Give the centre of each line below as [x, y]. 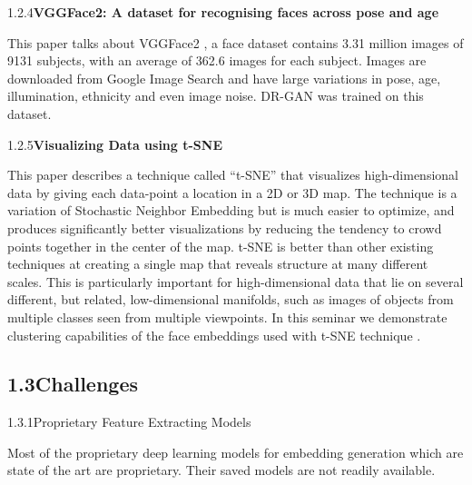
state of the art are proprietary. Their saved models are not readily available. [221, 470]
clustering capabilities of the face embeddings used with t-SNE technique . [214, 335]
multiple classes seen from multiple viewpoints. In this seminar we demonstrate [227, 317]
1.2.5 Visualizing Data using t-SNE [115, 144]
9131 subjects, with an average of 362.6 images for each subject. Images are [217, 60]
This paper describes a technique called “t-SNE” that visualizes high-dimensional [233, 175]
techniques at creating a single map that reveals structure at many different [218, 264]
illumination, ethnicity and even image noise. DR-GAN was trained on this [216, 96]
